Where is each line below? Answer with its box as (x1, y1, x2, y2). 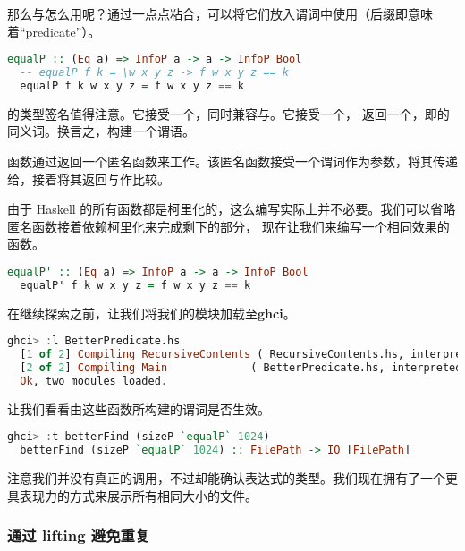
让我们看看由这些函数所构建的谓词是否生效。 (7, 399, 270, 418)
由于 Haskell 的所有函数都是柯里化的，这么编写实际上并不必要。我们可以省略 (7, 199, 456, 218)
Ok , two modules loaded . (20, 374, 168, 387)
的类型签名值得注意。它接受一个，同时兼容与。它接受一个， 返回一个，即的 (7, 104, 450, 123)
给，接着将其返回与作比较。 (7, 169, 170, 188)
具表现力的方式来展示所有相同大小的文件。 (7, 486, 258, 504)
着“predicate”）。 (7, 21, 101, 40)
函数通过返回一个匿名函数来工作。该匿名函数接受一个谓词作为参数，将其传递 (7, 152, 458, 170)
